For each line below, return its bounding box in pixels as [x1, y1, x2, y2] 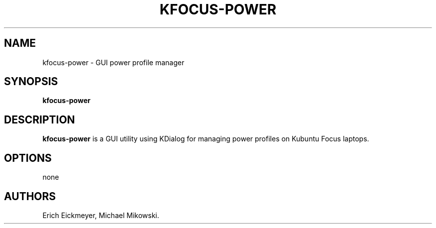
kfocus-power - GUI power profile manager [42, 58, 185, 67]
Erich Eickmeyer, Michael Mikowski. [42, 211, 159, 220]
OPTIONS [4, 151, 52, 164]
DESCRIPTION [4, 113, 75, 126]
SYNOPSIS [4, 75, 58, 88]
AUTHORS [4, 190, 56, 203]
